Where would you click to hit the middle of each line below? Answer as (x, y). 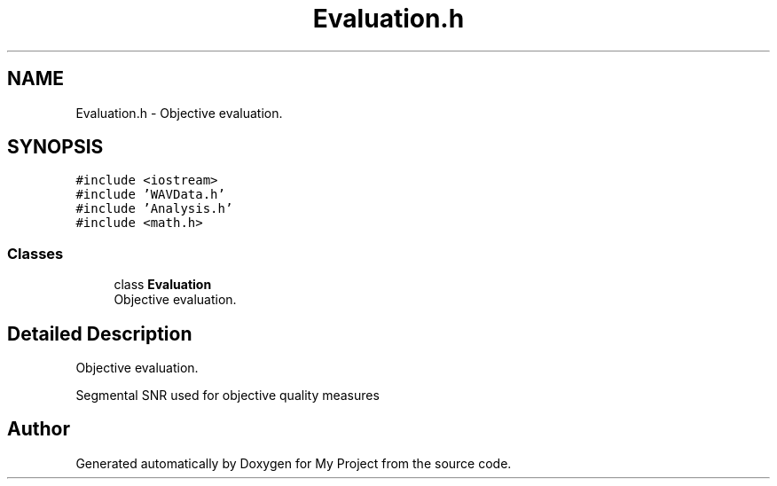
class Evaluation (163, 285)
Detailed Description (100, 333)
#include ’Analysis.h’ (154, 209)
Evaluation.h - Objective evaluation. (179, 113)
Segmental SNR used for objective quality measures (228, 396)
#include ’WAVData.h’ (150, 195)
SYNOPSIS (55, 147)
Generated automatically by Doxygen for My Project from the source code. (294, 463)
